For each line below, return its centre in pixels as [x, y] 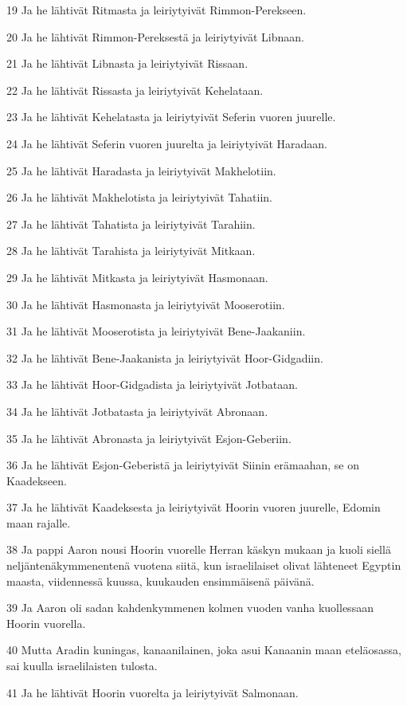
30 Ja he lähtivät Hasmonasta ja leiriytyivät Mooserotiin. [146, 304]
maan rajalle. [39, 522]
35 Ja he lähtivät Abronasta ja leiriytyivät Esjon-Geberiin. [149, 438]
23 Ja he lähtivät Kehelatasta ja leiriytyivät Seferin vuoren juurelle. [171, 117]
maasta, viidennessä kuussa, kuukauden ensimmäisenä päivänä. [160, 580]
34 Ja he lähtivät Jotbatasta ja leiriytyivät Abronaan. [137, 411]
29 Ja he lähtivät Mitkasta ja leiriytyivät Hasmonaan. [137, 277]
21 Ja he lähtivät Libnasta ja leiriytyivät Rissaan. [127, 63]
